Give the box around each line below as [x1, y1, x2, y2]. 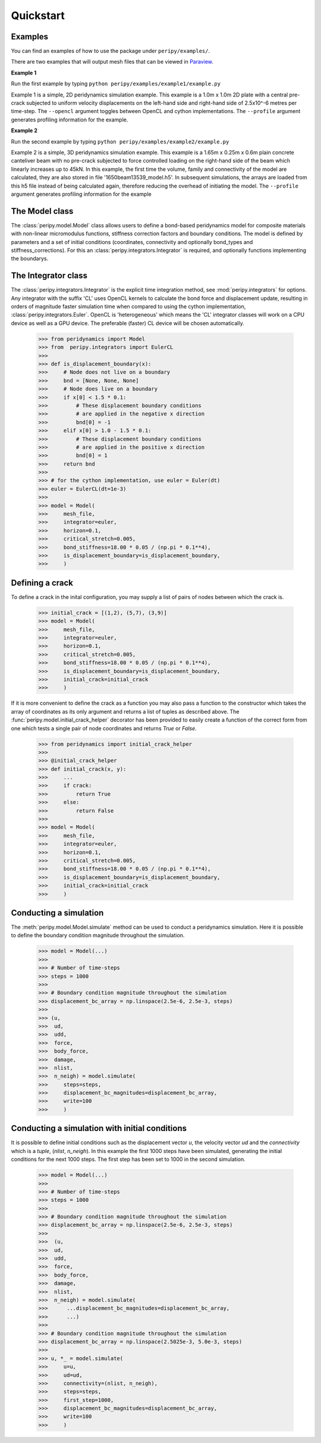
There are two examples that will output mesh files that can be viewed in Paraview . [11, 58, 214, 65]
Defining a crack [11, 577, 74, 588]
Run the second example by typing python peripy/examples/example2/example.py [11, 138, 229, 145]
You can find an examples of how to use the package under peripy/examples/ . [11, 48, 210, 55]
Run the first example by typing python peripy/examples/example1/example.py [11, 80, 221, 88]
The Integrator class [11, 271, 87, 281]
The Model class [11, 206, 74, 216]
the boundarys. [11, 255, 49, 262]
